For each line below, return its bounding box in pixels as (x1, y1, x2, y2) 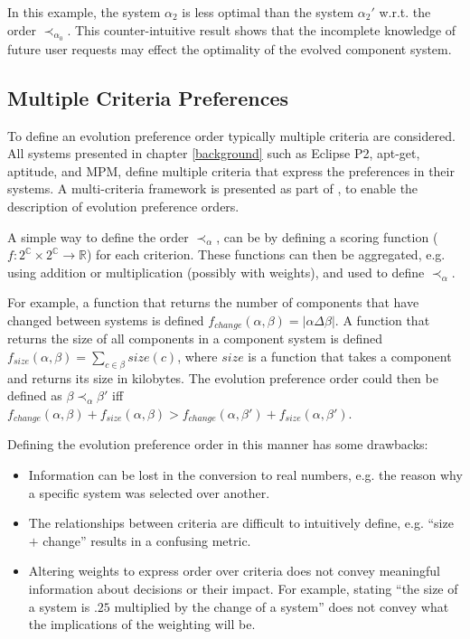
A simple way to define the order (7, 227, 189, 246)
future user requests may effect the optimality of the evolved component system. (7, 39, 452, 58)
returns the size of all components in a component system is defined (7, 329, 383, 348)
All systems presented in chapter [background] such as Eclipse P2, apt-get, (7, 144, 420, 163)
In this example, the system (7, 3, 161, 21)
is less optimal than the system (182, 3, 354, 21)
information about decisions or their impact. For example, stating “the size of (28, 578, 458, 597)
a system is (28, 597, 90, 616)
